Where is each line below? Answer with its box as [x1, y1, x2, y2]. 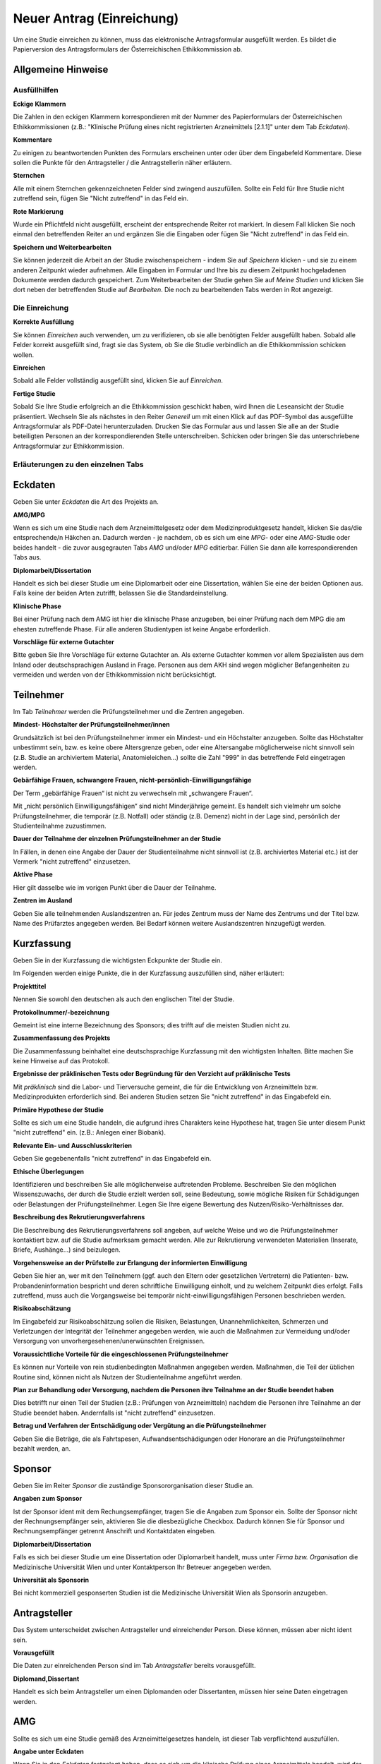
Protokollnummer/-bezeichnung [13, 1008, 109, 1016]
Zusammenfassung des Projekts [13, 1034, 111, 1042]
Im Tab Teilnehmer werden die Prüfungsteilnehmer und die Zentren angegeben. [13, 708, 245, 716]
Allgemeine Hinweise [13, 64, 109, 75]
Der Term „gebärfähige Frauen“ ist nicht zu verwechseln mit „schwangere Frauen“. [13, 789, 253, 797]
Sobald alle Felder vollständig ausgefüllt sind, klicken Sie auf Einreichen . [13, 376, 224, 385]
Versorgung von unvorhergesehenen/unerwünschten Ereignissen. [13, 1337, 205, 1346]
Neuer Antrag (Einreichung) [13, 11, 179, 26]
